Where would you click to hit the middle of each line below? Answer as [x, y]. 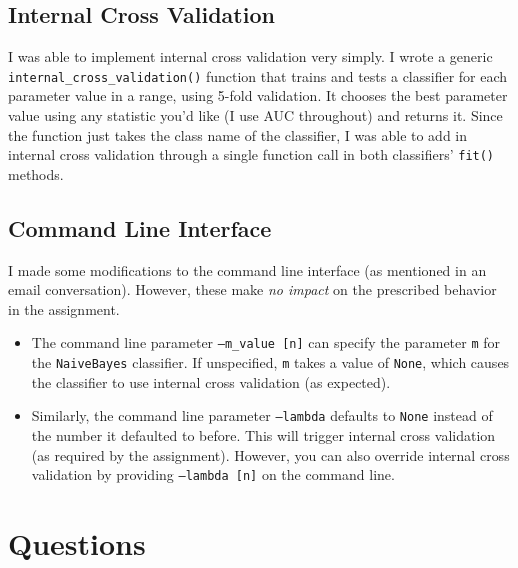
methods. [36, 173]
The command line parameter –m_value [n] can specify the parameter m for [266, 342]
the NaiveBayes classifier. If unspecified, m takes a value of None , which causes [270, 362]
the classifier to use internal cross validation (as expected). [211, 381]
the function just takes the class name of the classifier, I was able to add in [238, 134]
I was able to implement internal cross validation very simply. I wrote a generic [250, 56]
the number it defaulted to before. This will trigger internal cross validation [263, 435]
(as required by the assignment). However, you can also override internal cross [270, 454]
